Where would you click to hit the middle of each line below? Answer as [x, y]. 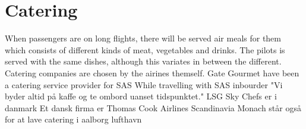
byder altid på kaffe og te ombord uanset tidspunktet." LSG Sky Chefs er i [141, 96]
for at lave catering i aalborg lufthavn [73, 119]
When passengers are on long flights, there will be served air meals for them [143, 38]
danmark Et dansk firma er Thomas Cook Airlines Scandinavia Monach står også [153, 107]
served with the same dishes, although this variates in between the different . [143, 61]
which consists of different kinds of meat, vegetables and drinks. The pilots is [145, 49]
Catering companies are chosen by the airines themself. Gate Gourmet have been [152, 72]
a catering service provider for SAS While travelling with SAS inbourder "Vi [144, 84]
